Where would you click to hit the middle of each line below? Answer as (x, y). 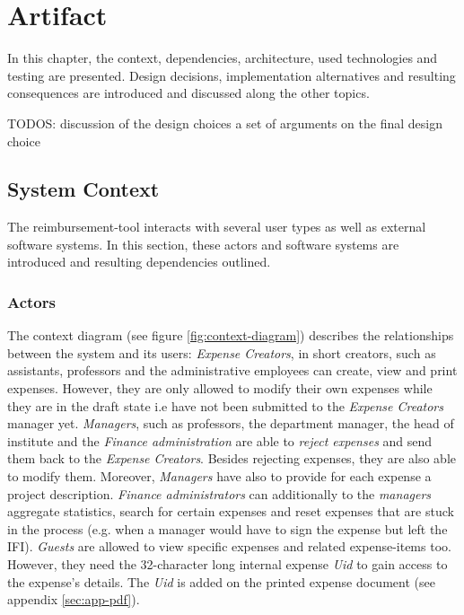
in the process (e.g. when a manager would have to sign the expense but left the (228, 528)
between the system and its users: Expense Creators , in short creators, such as (222, 352)
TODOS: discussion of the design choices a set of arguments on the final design (225, 123)
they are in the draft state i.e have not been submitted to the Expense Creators (225, 405)
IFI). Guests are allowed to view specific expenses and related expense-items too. (229, 546)
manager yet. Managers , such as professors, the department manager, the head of (231, 423)
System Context (83, 189)
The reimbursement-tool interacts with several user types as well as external (217, 227)
